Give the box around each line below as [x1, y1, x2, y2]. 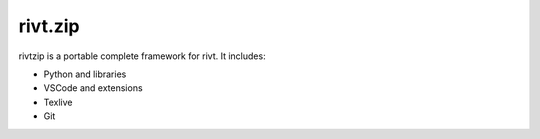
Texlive [43, 96, 73, 108]
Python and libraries [43, 68, 127, 80]
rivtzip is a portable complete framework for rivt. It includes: [18, 50, 266, 62]
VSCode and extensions [43, 82, 144, 94]
